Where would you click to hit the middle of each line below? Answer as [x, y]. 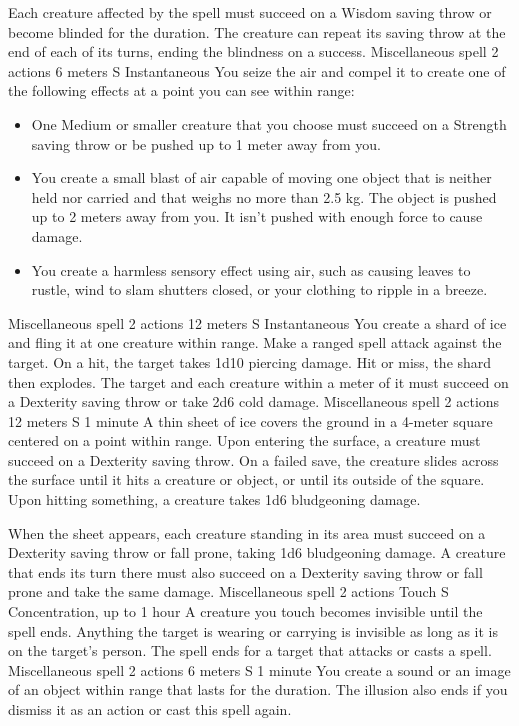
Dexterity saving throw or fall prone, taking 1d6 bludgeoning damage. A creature [257, 552]
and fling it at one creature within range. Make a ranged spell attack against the [255, 342]
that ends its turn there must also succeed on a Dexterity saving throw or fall [245, 571]
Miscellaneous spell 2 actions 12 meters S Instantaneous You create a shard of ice [257, 322]
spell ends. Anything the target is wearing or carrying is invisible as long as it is [253, 630]
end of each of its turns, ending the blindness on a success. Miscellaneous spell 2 [253, 51]
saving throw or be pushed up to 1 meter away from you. [206, 143]
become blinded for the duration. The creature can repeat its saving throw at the [257, 31]
